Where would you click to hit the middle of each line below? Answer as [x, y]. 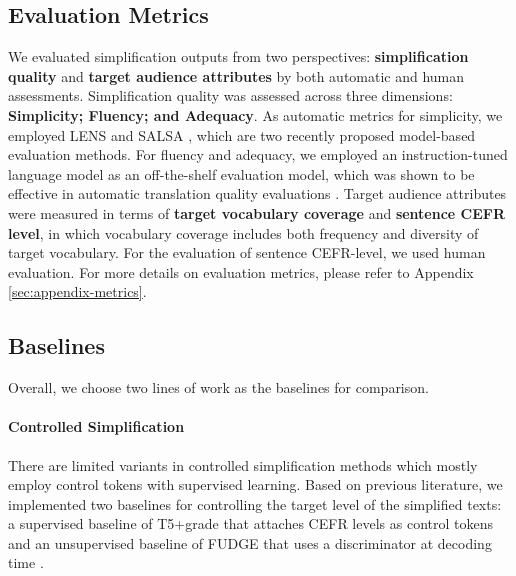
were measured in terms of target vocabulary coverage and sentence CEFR [257, 212]
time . [26, 562]
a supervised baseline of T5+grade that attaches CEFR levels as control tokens [250, 523]
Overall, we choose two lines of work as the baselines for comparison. [218, 387]
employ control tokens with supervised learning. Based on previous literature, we [255, 484]
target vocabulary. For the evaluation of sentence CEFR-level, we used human [247, 252]
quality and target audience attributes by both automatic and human [236, 75]
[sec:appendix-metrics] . [77, 291]
